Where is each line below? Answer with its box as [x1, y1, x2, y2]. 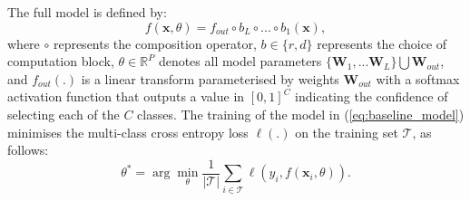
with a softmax [376, 69, 460, 88]
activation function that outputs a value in [7, 87, 245, 106]
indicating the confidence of [295, 87, 448, 106]
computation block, [7, 52, 114, 71]
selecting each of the [7, 104, 120, 123]
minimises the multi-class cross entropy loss [7, 122, 249, 141]
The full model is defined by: [7, 3, 167, 21]
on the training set [295, 122, 398, 141]
